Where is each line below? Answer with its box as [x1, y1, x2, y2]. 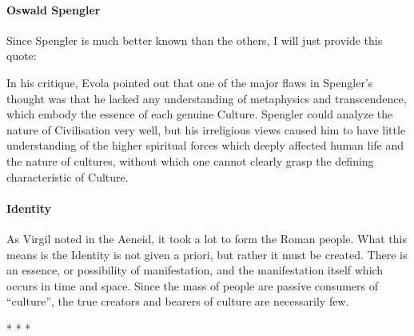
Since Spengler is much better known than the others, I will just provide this [6, 31, 383, 48]
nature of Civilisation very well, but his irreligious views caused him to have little [6, 121, 406, 138]
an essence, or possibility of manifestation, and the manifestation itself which [6, 262, 384, 278]
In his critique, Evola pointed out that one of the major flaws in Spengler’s [6, 74, 373, 90]
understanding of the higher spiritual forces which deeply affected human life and [6, 137, 404, 154]
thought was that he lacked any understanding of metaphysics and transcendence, [6, 90, 407, 106]
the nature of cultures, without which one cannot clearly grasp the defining [6, 152, 374, 169]
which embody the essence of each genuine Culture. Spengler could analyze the [6, 106, 393, 122]
